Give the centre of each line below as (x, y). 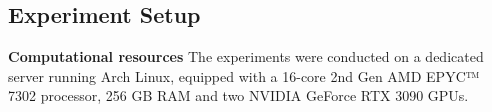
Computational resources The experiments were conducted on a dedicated (246, 56)
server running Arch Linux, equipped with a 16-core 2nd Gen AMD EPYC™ (244, 75)
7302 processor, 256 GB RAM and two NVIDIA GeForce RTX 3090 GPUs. (238, 95)
